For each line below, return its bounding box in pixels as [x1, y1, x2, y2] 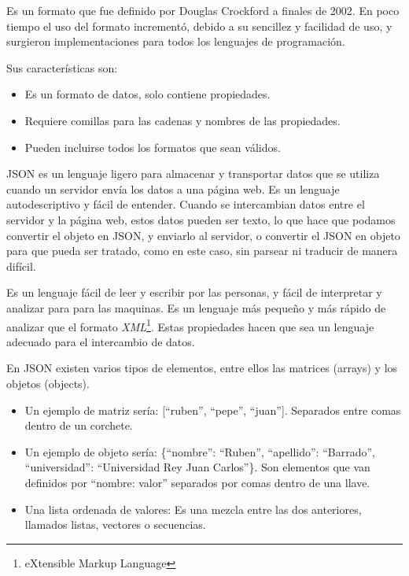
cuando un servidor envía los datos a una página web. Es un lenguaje [6, 180, 340, 197]
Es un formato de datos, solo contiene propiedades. [24, 86, 271, 102]
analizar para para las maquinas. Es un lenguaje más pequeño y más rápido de [6, 299, 386, 316]
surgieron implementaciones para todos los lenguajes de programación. [6, 33, 345, 50]
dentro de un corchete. [24, 417, 133, 434]
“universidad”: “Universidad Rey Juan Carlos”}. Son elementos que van [24, 459, 370, 475]
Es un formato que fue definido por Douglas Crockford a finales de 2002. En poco [6, 2, 400, 18]
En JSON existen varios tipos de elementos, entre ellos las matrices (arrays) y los [6, 360, 398, 376]
